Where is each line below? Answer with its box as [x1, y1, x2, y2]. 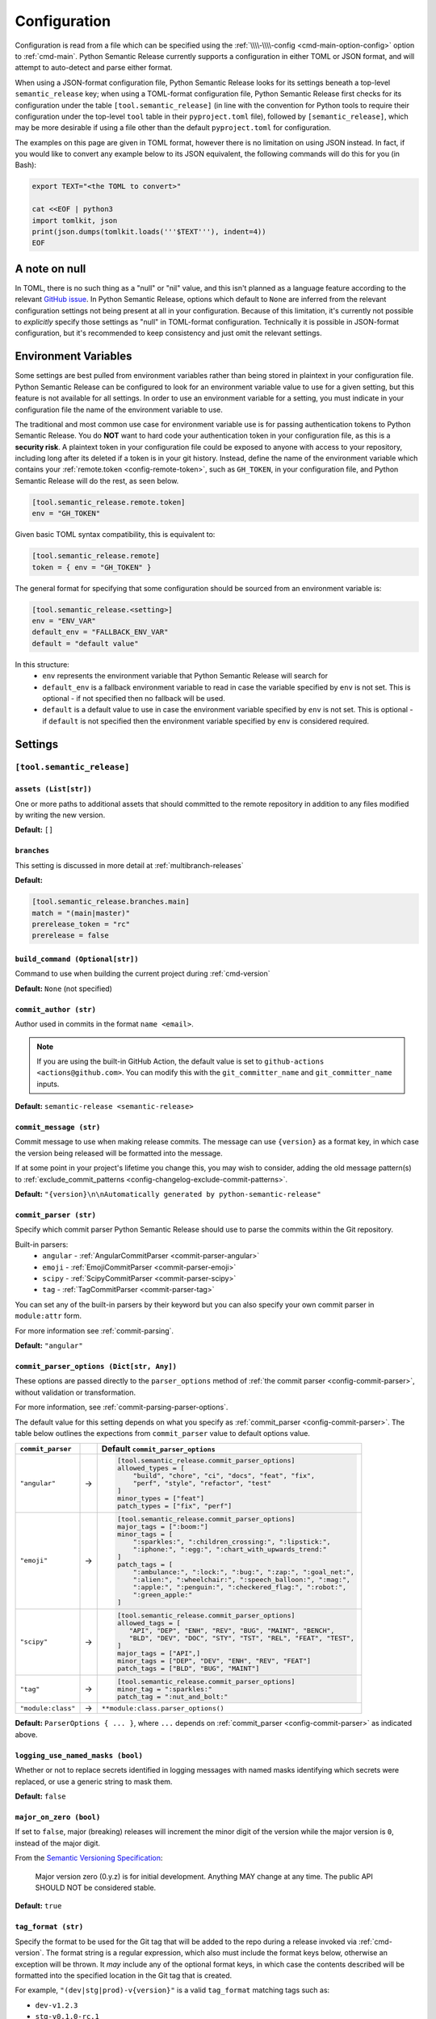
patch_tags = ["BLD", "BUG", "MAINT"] [117, 1664, 260, 1673]
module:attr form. [15, 1311, 82, 1320]
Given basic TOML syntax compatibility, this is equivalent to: [15, 530, 216, 539]
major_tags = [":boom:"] [117, 1522, 209, 1530]
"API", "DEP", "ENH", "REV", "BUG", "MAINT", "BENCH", [128, 1626, 335, 1635]
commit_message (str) [15, 1123, 101, 1132]
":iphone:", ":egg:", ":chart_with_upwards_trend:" [132, 1545, 327, 1554]
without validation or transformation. [15, 1387, 136, 1397]
